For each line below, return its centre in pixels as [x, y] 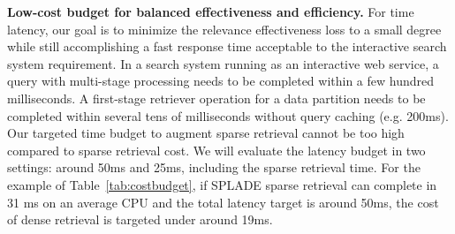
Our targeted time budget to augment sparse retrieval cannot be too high [206, 133]
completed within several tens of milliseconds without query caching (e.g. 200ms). [228, 115]
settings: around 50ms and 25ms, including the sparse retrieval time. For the [214, 167]
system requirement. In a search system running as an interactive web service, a [223, 63]
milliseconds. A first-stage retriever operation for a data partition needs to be [216, 98]
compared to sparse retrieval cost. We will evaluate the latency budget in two [216, 150]
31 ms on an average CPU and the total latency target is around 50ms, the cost [223, 202]
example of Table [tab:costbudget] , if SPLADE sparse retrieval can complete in [222, 184]
